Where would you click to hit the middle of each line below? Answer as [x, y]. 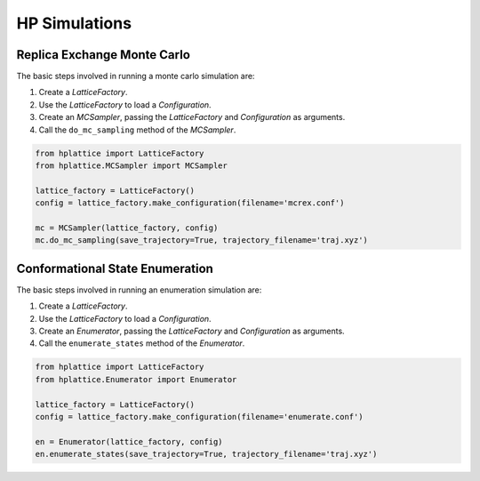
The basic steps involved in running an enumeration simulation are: [139, 290]
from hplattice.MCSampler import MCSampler [132, 166]
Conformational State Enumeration [115, 268]
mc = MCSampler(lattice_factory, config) [127, 228]
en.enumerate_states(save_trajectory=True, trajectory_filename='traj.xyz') [206, 454]
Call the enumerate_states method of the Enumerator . [142, 343]
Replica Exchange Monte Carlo [104, 55]
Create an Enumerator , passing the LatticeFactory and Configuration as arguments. [192, 331]
